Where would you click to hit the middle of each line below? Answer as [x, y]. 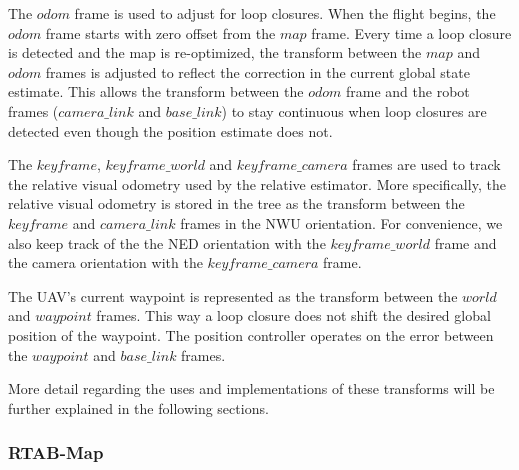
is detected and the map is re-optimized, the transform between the [215, 52]
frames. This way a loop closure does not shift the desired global [293, 315]
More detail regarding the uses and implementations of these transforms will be [251, 388]
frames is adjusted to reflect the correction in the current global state [257, 71]
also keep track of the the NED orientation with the [167, 242]
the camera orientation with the [105, 262]
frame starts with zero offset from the [160, 32]
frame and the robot [408, 91]
